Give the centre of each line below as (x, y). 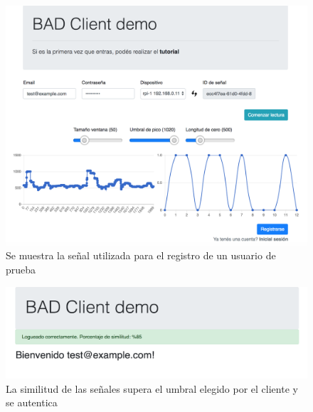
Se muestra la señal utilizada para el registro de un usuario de (141, 255)
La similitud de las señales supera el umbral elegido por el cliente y (152, 388)
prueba (21, 270)
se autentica (32, 402)
